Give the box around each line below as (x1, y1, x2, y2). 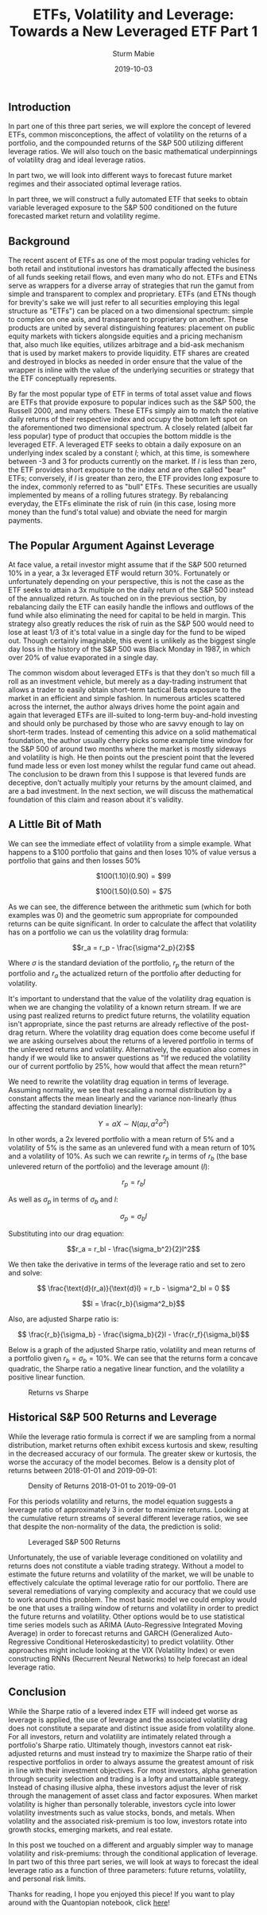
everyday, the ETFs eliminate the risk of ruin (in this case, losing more (8, 499, 236, 509)
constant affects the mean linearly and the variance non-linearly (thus (8, 1094, 237, 1104)
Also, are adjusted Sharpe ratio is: (8, 1314, 119, 1324)
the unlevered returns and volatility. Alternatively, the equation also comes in (8, 1045, 259, 1054)
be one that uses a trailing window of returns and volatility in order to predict (8, 1603, 259, 1612)
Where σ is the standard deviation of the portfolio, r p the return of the (8, 957, 235, 969)
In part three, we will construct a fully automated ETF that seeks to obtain (8, 195, 248, 204)
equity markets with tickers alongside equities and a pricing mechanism (8, 331, 243, 341)
